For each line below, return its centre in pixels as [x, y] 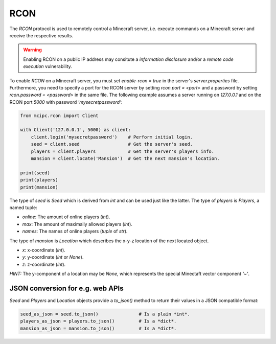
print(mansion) [39, 187]
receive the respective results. [41, 35]
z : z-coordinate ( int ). [44, 264]
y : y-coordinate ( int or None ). [53, 257]
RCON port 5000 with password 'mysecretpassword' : [66, 102]
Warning [32, 50]
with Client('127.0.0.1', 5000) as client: [76, 130]
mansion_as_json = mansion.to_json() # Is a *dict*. [98, 328]
